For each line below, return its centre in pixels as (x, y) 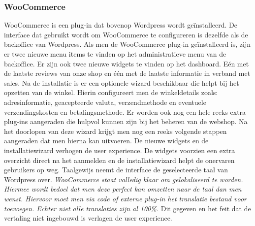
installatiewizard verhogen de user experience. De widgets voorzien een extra (120, 150)
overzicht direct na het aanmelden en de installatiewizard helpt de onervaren (119, 160)
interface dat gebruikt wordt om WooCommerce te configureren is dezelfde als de (126, 34)
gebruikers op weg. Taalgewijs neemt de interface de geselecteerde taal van (116, 170)
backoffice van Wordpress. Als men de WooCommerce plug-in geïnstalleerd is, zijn (127, 44)
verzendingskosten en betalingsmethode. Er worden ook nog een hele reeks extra (125, 112)
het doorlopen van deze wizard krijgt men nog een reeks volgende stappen (115, 131)
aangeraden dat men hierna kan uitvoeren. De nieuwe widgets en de (106, 141)
